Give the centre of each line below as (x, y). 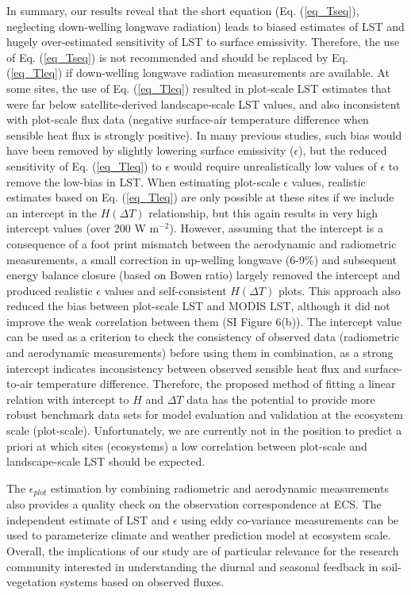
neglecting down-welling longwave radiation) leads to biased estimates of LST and (205, 26)
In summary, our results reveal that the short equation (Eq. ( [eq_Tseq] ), (183, 10)
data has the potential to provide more (281, 399)
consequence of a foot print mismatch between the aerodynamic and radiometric (202, 243)
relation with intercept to (68, 399)
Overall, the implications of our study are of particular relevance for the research (203, 551)
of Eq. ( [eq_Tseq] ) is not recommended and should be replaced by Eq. (177, 57)
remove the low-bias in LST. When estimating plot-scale (143, 181)
